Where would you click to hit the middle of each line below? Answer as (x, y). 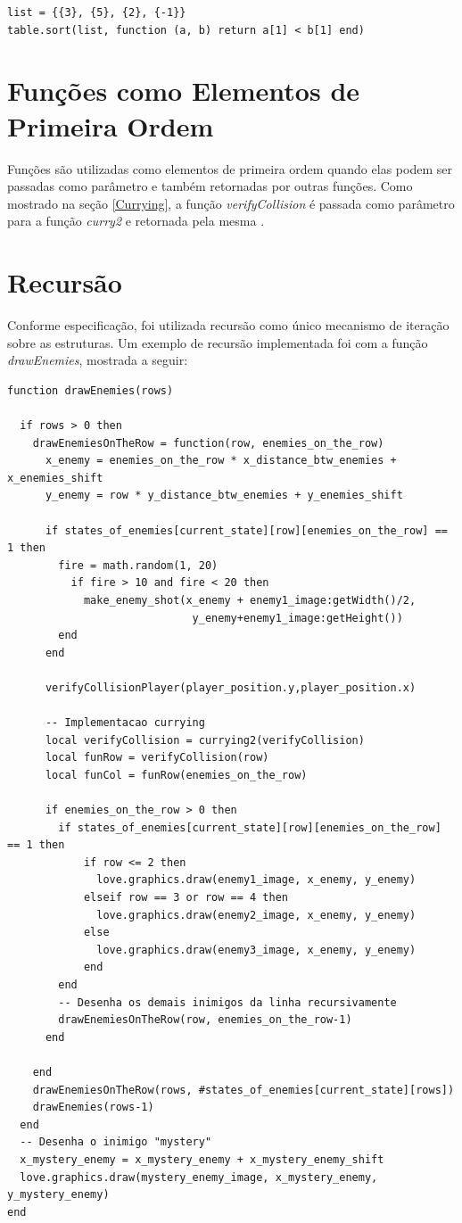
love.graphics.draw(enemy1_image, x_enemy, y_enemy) (256, 880)
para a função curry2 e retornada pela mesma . (136, 221)
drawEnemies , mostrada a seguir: (98, 360)
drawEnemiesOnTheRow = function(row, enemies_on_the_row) (208, 443)
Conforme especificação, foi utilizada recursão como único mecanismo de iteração (228, 325)
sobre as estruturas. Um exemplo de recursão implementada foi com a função (218, 342)
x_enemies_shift (55, 478)
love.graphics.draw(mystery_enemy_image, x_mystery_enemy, (199, 1177)
